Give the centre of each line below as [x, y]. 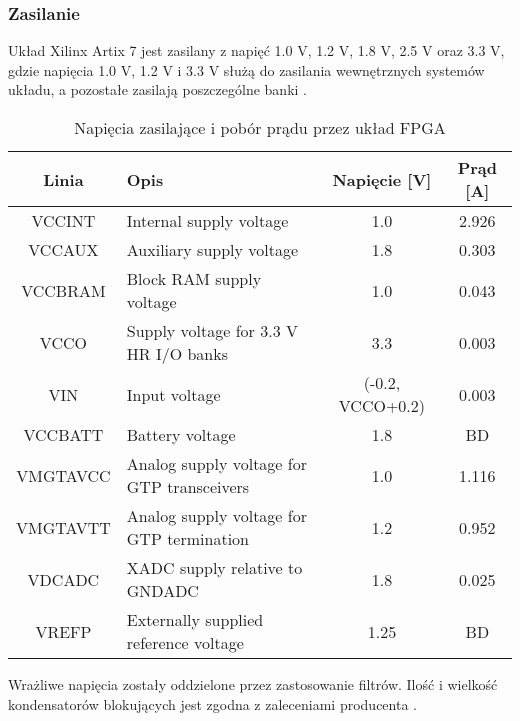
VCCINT [63, 220]
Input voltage [173, 394]
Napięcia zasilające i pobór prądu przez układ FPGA [260, 127]
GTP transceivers [188, 486]
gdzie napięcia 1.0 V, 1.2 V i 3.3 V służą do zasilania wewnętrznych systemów [246, 69]
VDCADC [63, 579]
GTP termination [187, 538]
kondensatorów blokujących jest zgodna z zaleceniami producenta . [212, 703]
